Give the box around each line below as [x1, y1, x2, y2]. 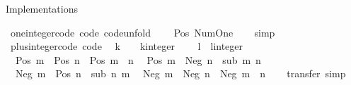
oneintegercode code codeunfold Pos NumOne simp [10, 25, 275, 39]
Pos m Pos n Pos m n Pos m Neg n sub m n [15, 52, 261, 67]
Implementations [6, 1, 78, 15]
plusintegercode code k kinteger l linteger [10, 39, 243, 53]
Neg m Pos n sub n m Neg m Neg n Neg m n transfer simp [15, 66, 346, 81]
